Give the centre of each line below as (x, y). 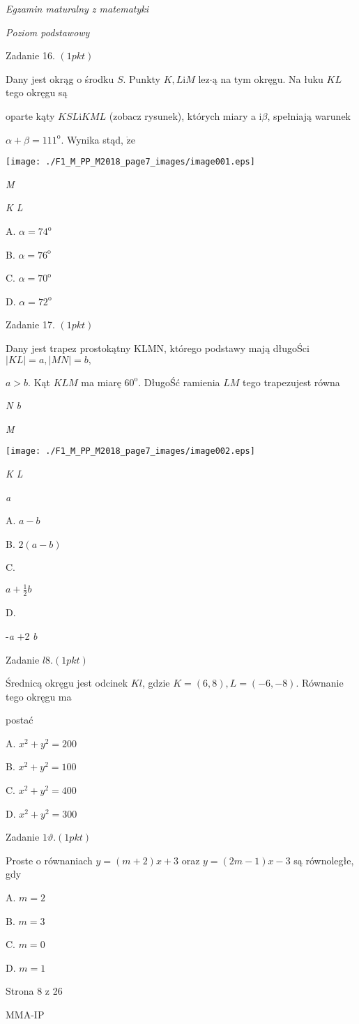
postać (20, 720)
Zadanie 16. (30, 55)
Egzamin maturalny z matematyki (77, 8)
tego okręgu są (37, 92)
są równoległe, (324, 860)
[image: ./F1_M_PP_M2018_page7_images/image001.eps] (130, 162)
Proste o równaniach (49, 860)
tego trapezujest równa (291, 382)
